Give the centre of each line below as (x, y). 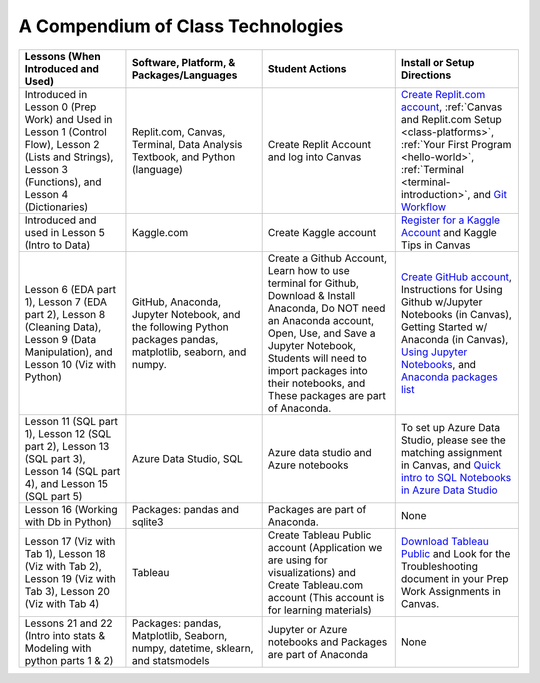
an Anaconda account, (321, 320)
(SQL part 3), (55, 458)
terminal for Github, (313, 283)
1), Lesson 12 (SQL (68, 433)
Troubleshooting (439, 566)
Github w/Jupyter (441, 302)
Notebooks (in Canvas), (456, 314)
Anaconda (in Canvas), (454, 339)
